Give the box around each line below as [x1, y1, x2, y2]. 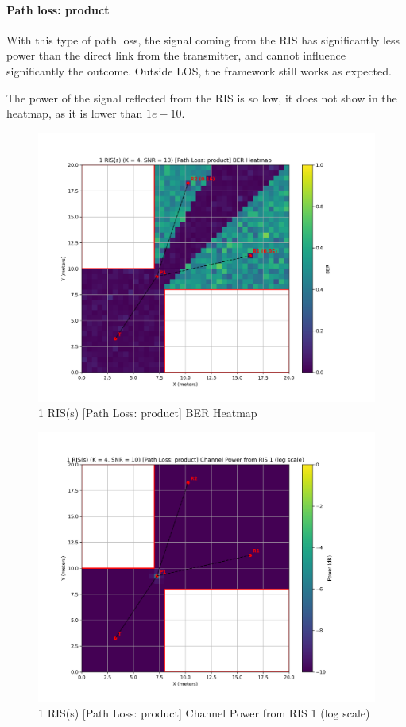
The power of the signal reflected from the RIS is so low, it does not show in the [6, 89, 397, 106]
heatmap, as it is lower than [6, 105, 143, 122]
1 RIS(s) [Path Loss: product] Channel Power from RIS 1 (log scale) [38, 704, 370, 721]
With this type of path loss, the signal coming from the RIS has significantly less [6, 31, 400, 48]
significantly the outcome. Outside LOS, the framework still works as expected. [6, 62, 392, 79]
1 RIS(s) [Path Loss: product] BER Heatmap [38, 404, 257, 421]
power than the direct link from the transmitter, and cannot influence [6, 47, 346, 64]
